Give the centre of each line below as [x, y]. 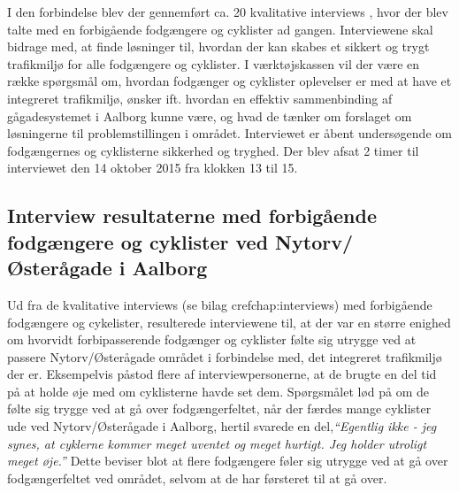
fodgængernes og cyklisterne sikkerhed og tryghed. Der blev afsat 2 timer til [213, 150]
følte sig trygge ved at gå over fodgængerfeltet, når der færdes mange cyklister [219, 408]
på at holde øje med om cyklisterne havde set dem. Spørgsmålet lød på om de [218, 391]
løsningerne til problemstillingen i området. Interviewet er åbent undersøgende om [229, 133]
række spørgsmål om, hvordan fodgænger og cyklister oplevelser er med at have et [229, 81]
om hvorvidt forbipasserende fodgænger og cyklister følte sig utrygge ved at [212, 339]
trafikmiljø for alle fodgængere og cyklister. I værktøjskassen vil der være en [214, 63]
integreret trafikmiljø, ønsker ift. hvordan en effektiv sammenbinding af [200, 98]
